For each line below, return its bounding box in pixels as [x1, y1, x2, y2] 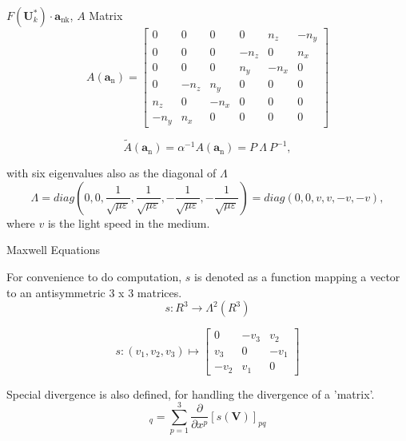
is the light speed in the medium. [47, 214, 210, 231]
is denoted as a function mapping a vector [194, 268, 400, 284]
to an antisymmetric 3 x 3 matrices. [6, 284, 182, 300]
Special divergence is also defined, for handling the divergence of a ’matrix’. [6, 385, 375, 402]
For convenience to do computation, [6, 268, 182, 284]
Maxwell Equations [6, 241, 100, 258]
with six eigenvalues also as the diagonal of [6, 165, 217, 181]
